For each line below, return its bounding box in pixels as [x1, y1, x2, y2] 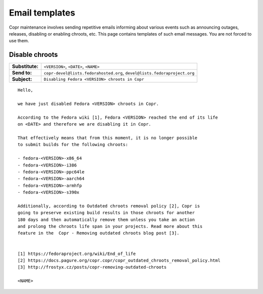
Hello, [18, 88, 34, 93]
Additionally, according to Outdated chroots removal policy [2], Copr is [18, 203, 200, 209]
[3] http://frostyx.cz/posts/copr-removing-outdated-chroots [18, 264, 167, 270]
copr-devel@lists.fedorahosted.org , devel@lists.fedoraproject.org [44, 70, 195, 76]
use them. [9, 38, 29, 44]
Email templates [9, 7, 75, 18]
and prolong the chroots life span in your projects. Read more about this [18, 224, 203, 229]
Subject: [12, 76, 32, 83]
